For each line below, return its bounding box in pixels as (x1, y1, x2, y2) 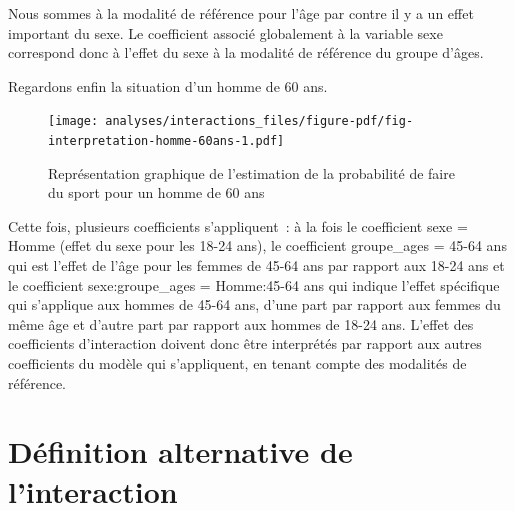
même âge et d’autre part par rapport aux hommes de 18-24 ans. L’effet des (8, 313, 474, 334)
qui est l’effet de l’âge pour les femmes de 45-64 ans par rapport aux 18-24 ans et (8, 255, 505, 276)
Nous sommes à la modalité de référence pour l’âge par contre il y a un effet (8, 3, 474, 23)
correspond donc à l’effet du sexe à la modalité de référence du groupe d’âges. (8, 42, 484, 63)
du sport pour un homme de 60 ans (48, 182, 265, 203)
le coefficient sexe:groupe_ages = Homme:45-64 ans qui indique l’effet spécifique (8, 274, 500, 295)
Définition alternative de (8, 431, 353, 472)
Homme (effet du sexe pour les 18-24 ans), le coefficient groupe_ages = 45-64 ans (8, 235, 507, 256)
